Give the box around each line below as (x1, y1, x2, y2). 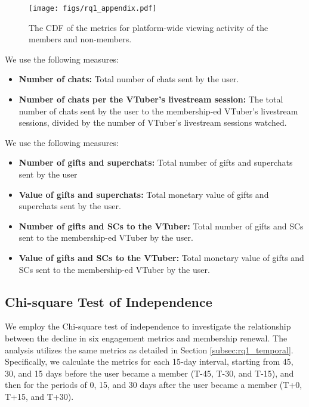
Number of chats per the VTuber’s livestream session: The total (18, 93, 283, 105)
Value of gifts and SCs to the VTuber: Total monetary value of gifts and (18, 251, 304, 263)
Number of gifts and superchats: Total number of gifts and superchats (18, 156, 293, 169)
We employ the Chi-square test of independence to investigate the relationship (5, 320, 291, 333)
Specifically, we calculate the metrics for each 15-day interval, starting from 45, (5, 355, 293, 368)
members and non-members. (29, 33, 132, 45)
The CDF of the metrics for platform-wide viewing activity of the (29, 21, 268, 33)
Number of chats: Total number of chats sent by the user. (18, 73, 239, 85)
